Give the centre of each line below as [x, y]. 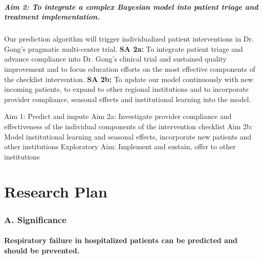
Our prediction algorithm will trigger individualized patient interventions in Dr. [129, 39]
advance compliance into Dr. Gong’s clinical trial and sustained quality [115, 59]
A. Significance [35, 219]
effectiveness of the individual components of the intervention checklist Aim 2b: [128, 126]
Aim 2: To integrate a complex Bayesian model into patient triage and [131, 6]
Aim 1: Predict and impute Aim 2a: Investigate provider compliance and [118, 116]
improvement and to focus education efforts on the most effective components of [130, 68]
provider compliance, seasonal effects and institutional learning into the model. [128, 99]
